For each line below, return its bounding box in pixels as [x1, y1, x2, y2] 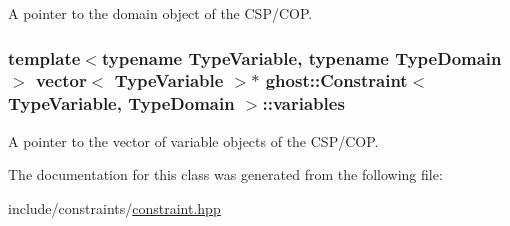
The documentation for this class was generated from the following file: [8, 164, 443, 185]
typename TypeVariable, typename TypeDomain [101, 45, 502, 70]
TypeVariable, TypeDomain [8, 91, 235, 116]
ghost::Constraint [265, 68, 408, 93]
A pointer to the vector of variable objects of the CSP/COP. [8, 130, 379, 151]
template [8, 45, 81, 70]
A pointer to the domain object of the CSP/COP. [8, 3, 313, 23]
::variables [262, 91, 345, 116]
